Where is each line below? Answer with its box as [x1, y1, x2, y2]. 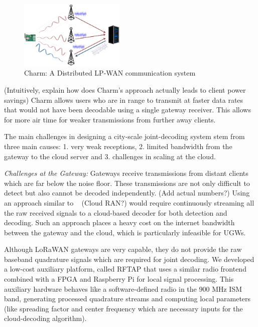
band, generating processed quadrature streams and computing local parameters [4, 293, 251, 304]
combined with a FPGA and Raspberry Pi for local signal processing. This [4, 274, 234, 284]
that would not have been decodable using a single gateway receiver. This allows [4, 104, 251, 115]
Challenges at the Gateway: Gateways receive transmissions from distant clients [4, 168, 248, 178]
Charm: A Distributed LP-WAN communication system [24, 68, 196, 78]
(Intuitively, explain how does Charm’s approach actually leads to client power [4, 84, 246, 95]
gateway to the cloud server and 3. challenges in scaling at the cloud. [4, 151, 216, 161]
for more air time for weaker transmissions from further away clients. [4, 114, 216, 124]
